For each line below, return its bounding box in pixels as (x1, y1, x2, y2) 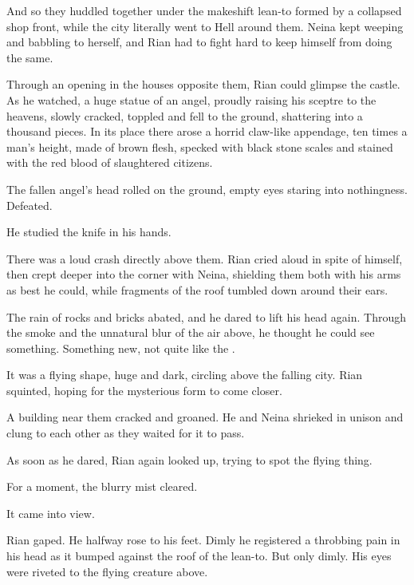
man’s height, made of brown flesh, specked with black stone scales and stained (6, 138, 393, 155)
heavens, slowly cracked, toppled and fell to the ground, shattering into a (6, 107, 363, 124)
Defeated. (6, 196, 53, 213)
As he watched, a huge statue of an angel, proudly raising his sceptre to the (6, 91, 377, 108)
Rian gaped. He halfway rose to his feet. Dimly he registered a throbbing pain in (6, 532, 400, 548)
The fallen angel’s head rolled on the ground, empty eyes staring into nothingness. (6, 180, 408, 197)
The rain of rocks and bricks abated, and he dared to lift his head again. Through (6, 308, 406, 325)
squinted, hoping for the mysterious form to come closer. (6, 381, 282, 398)
